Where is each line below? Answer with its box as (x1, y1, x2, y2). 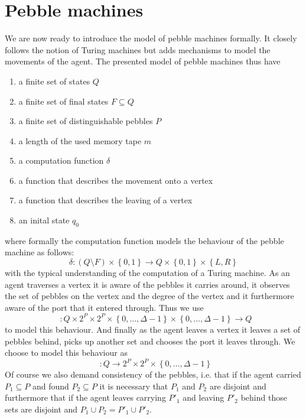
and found (32, 379, 69, 392)
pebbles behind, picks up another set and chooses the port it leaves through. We (5, 334, 295, 347)
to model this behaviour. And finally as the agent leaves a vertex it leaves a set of (5, 323, 301, 335)
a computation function (18, 154, 104, 167)
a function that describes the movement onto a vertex (18, 174, 213, 186)
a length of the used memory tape (18, 134, 142, 147)
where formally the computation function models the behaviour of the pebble (5, 234, 284, 246)
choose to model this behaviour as (5, 346, 128, 359)
